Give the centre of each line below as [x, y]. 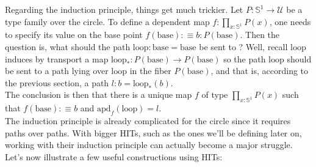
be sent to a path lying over [57, 71]
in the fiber [150, 71]
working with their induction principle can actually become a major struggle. [149, 145]
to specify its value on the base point [74, 35]
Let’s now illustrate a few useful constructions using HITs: [114, 156]
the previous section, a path [57, 82]
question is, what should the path [68, 46]
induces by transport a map [57, 58]
